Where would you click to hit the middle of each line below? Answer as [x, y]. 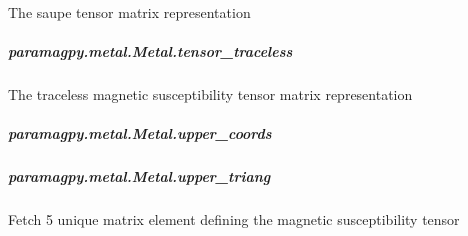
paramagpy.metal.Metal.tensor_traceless [150, 51]
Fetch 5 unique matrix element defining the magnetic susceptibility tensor [234, 219]
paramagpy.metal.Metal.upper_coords [140, 133]
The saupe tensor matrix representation [129, 12]
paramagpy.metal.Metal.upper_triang [139, 176]
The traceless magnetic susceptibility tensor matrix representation [210, 94]
